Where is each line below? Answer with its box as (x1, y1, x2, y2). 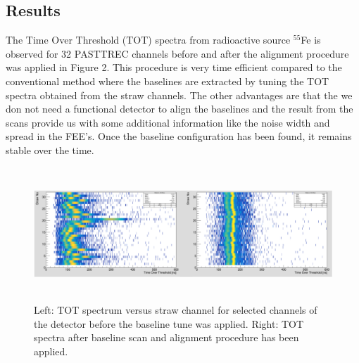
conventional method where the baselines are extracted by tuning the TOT (6, 73, 329, 88)
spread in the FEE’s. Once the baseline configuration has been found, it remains (6, 129, 352, 144)
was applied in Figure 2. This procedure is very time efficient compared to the (6, 60, 342, 75)
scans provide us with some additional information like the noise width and (6, 115, 330, 129)
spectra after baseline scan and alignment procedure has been (34, 330, 299, 345)
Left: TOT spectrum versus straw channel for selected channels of (34, 302, 317, 317)
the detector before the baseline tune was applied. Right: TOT (34, 316, 304, 331)
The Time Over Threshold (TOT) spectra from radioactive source (6, 32, 291, 47)
